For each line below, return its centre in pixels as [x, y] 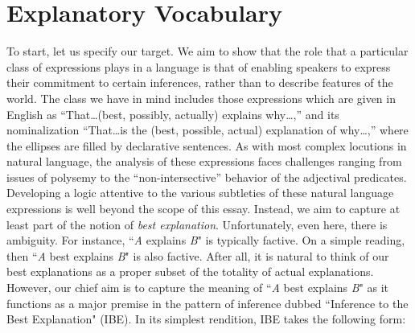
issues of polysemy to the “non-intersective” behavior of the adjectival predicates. [207, 177]
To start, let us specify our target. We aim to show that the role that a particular [207, 51]
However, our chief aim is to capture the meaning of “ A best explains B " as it [198, 288]
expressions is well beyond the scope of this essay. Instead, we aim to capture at [203, 209]
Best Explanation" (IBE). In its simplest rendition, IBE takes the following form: [206, 319]
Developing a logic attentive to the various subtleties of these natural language [200, 193]
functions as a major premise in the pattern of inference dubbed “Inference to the [207, 303]
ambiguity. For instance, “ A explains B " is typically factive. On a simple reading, [206, 240]
